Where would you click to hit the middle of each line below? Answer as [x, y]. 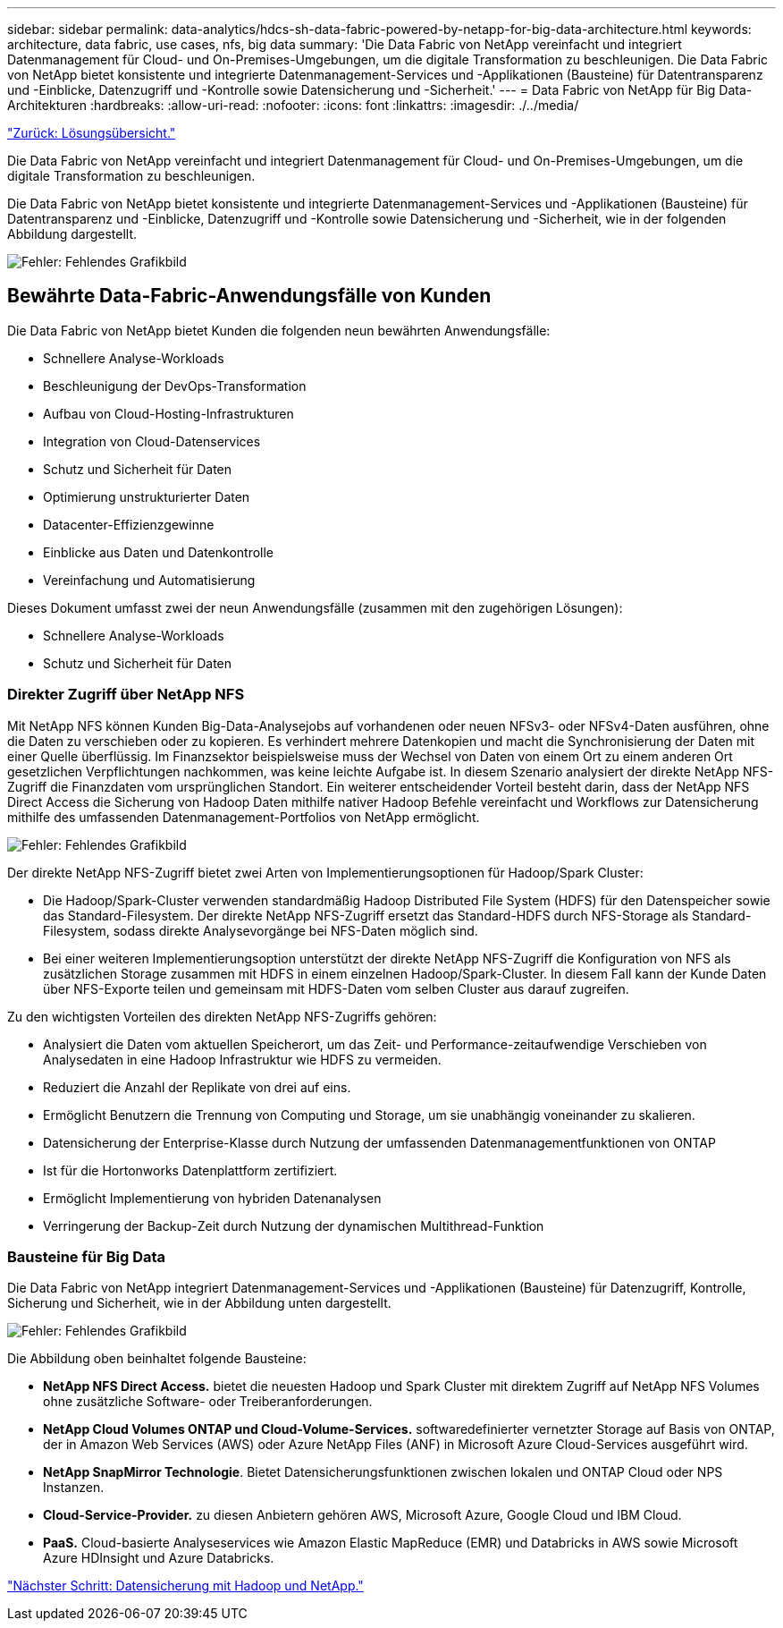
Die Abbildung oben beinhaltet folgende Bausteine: [157, 1359]
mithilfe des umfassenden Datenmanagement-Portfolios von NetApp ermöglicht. [244, 817]
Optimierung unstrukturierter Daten [147, 496]
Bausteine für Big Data [87, 1256]
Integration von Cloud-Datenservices [152, 441]
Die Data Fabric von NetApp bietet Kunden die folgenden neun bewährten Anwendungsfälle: [279, 330]
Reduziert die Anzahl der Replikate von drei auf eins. [197, 1087]
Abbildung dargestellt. [72, 234]
